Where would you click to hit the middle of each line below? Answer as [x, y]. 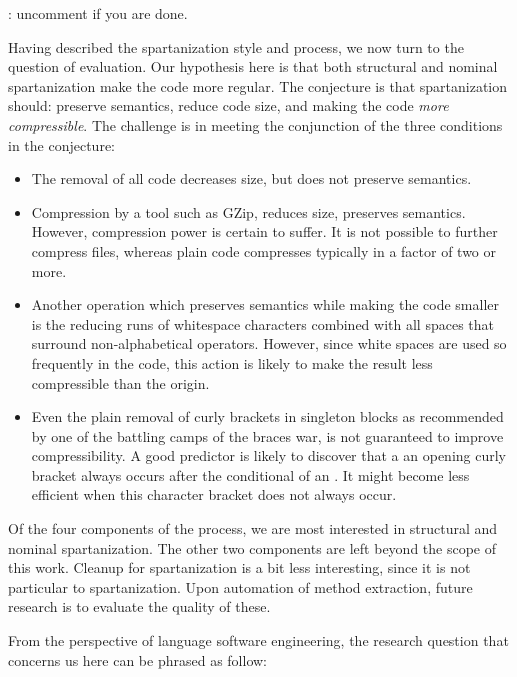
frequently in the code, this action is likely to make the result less [232, 362]
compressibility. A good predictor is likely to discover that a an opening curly [268, 455]
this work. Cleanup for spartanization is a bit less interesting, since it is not [239, 567]
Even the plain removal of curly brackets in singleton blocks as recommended [267, 416]
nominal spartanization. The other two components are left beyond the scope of [252, 547]
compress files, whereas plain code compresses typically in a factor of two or [264, 250]
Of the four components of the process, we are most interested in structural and [253, 528]
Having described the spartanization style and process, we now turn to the [236, 46]
